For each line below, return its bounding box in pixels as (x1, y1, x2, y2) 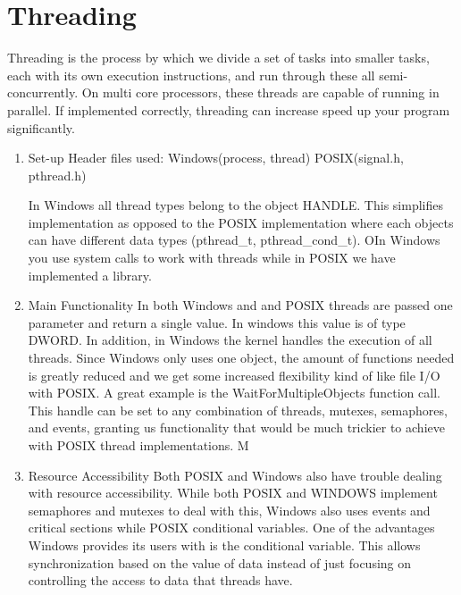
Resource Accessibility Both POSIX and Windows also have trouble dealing (28, 465, 442, 484)
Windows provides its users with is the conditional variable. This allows (28, 535, 421, 554)
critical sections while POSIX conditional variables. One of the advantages (28, 518, 435, 537)
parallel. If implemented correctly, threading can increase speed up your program (7, 100, 450, 119)
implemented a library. (28, 265, 152, 284)
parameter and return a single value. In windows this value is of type (28, 313, 406, 331)
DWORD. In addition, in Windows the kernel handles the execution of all (28, 331, 432, 349)
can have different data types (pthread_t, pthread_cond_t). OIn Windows (28, 230, 440, 249)
